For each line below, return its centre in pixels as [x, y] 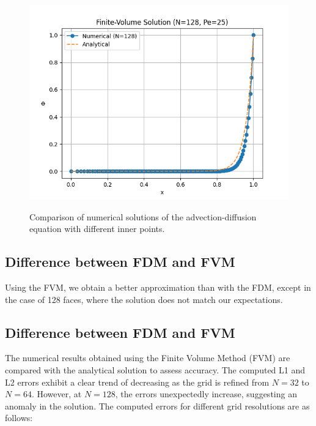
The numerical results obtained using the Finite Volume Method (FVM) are [148, 358]
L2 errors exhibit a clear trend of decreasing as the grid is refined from [137, 382]
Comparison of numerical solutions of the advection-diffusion [143, 216]
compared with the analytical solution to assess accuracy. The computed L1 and [155, 369]
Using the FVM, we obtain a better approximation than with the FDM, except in [158, 287]
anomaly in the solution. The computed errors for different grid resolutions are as [157, 405]
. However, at [57, 394]
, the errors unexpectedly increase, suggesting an [206, 394]
